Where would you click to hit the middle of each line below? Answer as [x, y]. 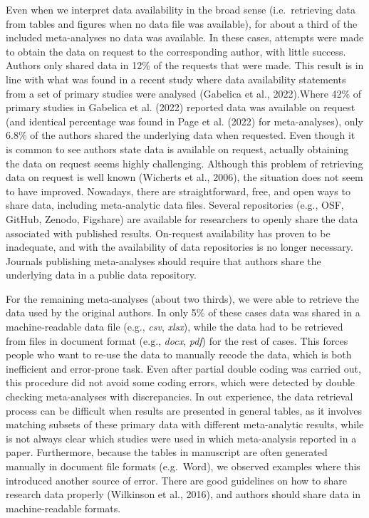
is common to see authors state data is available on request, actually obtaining [177, 149]
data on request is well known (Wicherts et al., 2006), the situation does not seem [184, 177]
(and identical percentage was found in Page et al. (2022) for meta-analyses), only [184, 121]
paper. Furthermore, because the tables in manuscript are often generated [167, 452]
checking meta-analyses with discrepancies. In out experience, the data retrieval [180, 397]
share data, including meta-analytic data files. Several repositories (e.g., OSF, [175, 205]
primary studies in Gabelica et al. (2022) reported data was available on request [181, 107]
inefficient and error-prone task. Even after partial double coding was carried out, [183, 368]
